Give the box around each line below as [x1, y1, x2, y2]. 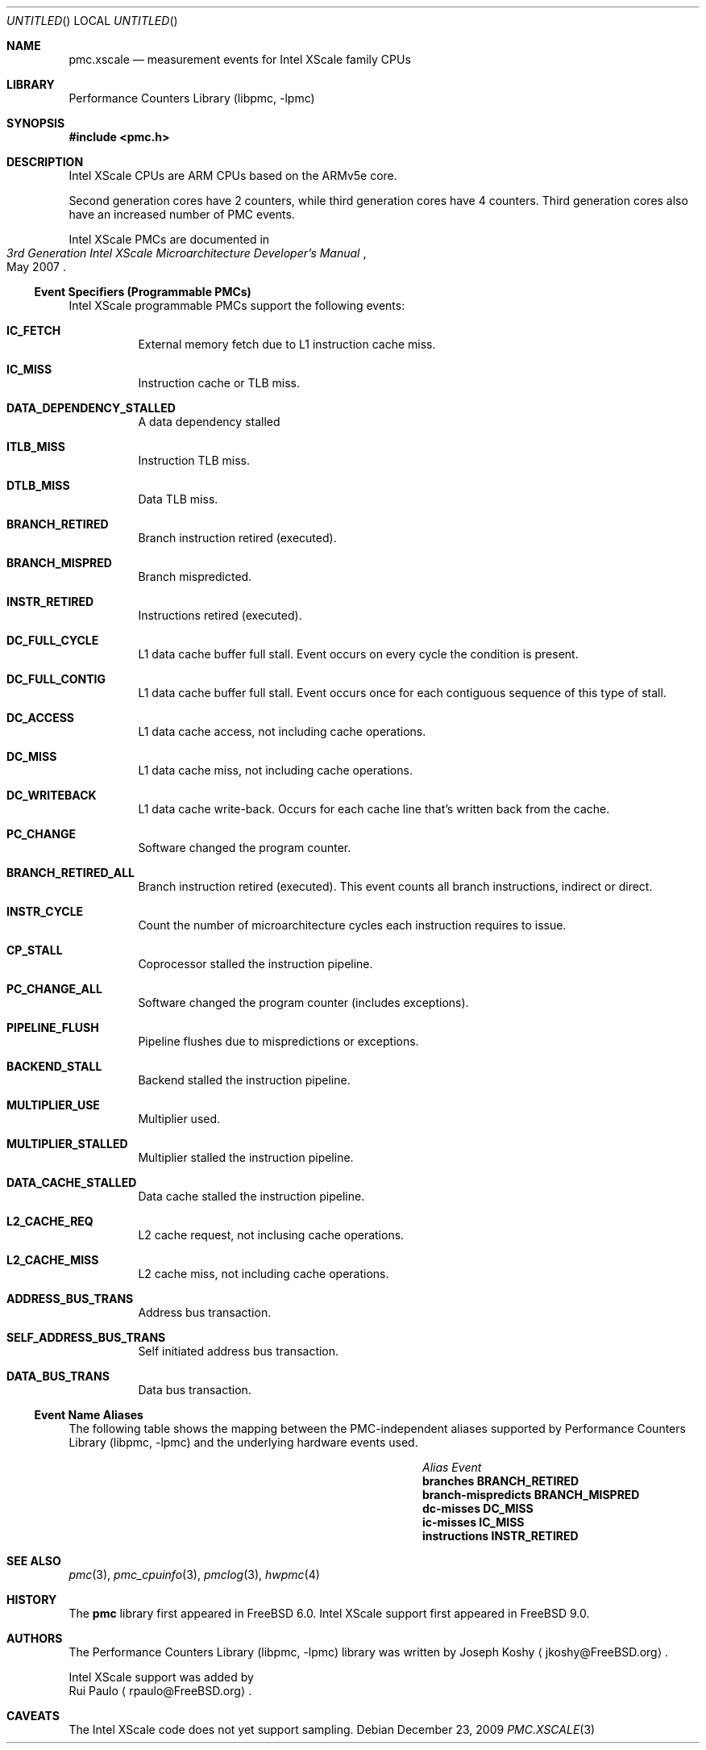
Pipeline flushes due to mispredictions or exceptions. [138, 1034, 419, 1048]
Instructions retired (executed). [138, 608, 302, 622]
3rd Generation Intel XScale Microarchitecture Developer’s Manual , [6, 246, 367, 260]
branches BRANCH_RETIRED [422, 1474, 579, 1488]
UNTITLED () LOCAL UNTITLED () [6, 14, 178, 27]
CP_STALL [6, 943, 63, 957]
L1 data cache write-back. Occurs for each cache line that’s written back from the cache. [138, 802, 610, 816]
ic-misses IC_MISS [422, 1515, 525, 1529]
